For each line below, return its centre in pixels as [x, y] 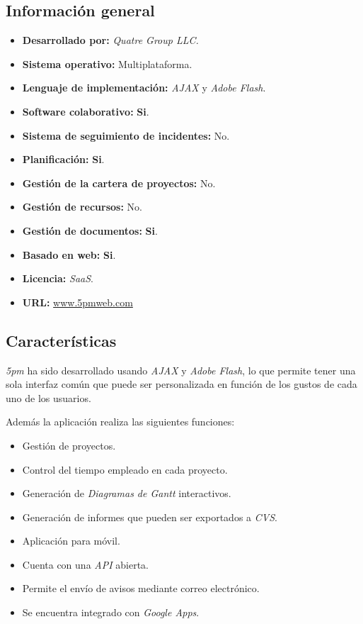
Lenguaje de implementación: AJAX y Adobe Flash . [144, 88]
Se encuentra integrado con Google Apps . [111, 612]
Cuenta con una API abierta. [85, 564]
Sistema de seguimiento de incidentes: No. [126, 135]
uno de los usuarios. [48, 397]
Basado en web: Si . [69, 254]
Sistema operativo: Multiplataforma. [107, 63]
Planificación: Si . [63, 159]
